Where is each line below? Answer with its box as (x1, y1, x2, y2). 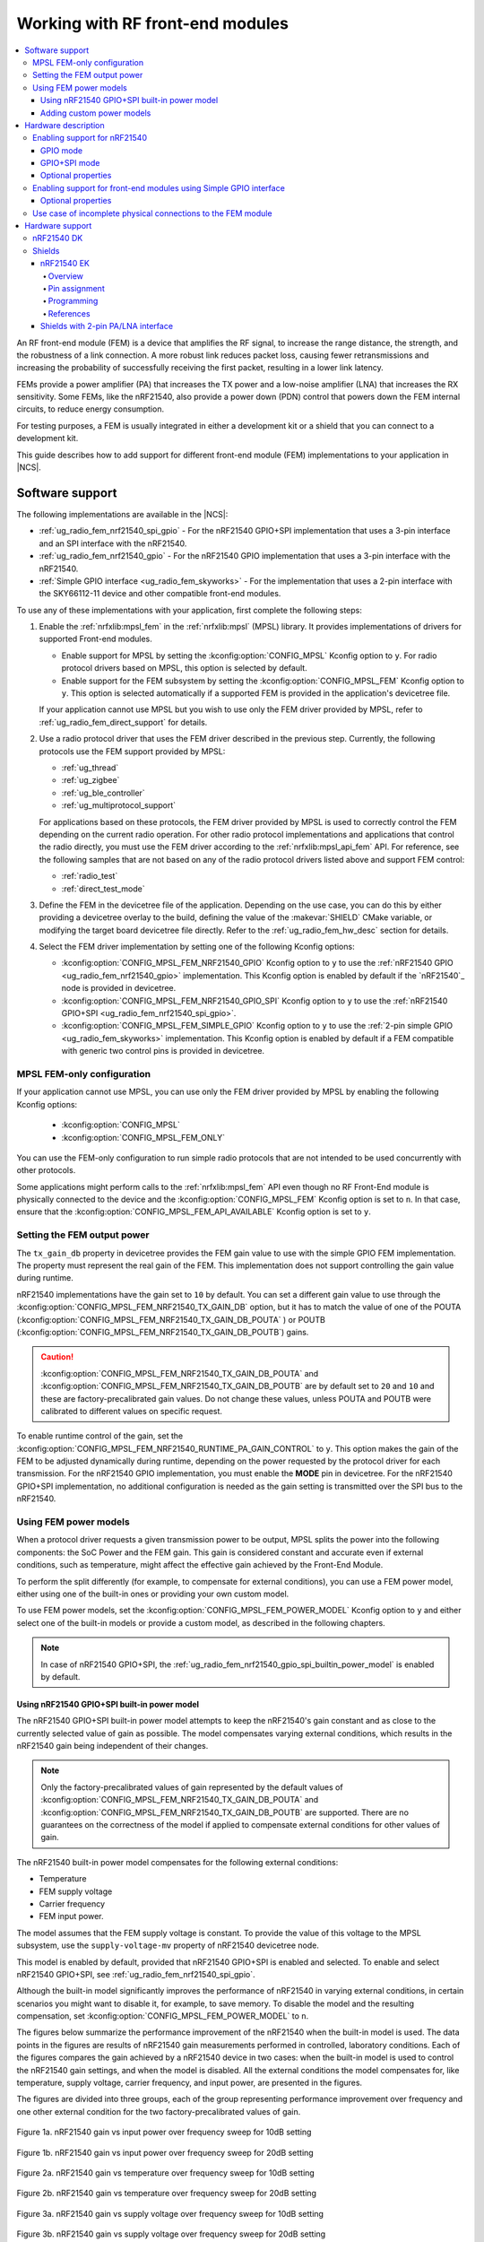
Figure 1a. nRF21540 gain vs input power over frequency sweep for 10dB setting (16, 2126, 312, 2138)
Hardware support (24, 221, 92, 231)
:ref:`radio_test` (61, 871, 118, 882)
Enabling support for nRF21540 (32, 133, 148, 143)
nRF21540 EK (40, 258, 90, 269)
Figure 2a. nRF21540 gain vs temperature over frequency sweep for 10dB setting (16, 2168, 315, 2178)
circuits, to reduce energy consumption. (16, 404, 165, 414)
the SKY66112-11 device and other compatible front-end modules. (39, 588, 281, 599)
